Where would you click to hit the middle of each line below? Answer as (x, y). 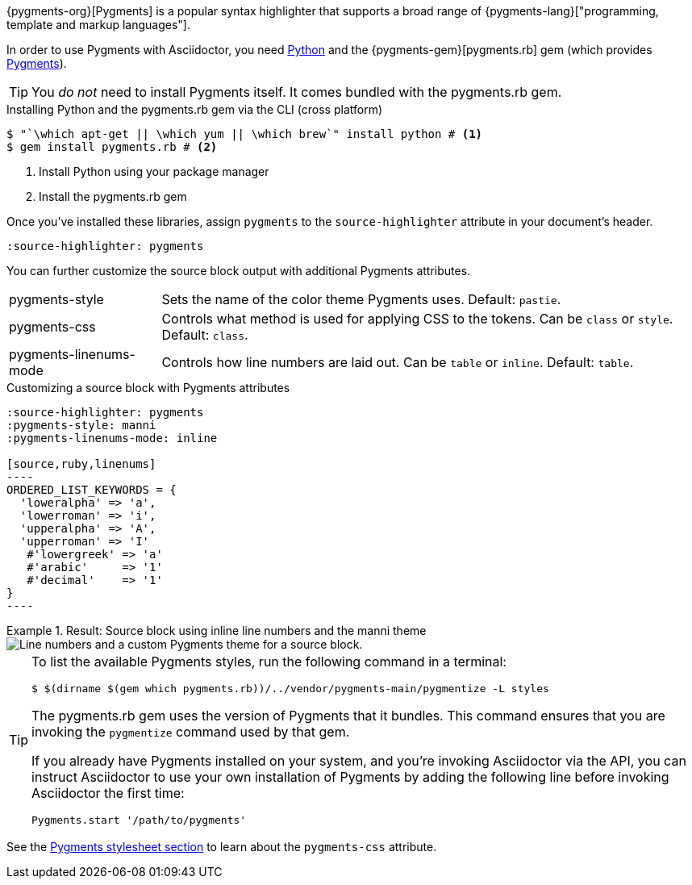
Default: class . (205, 335)
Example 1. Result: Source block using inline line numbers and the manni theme (217, 630)
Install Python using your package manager (154, 171)
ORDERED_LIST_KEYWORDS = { (92, 490)
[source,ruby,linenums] (81, 464)
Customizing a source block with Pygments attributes (148, 388)
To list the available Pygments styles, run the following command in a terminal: (269, 662)
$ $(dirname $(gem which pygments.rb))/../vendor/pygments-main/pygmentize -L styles (290, 689)
